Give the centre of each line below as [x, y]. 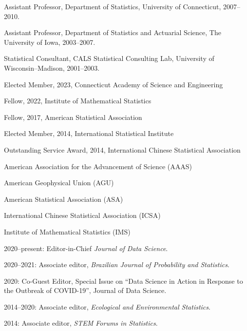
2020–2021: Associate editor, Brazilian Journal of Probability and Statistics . [117, 264]
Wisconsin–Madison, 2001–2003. [52, 68]
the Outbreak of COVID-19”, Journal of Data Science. [85, 290]
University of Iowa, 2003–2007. [50, 42]
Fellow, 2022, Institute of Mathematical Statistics [78, 101]
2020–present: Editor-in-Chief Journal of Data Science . [86, 248]
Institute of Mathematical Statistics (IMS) [67, 231]
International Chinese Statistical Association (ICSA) [82, 215]
